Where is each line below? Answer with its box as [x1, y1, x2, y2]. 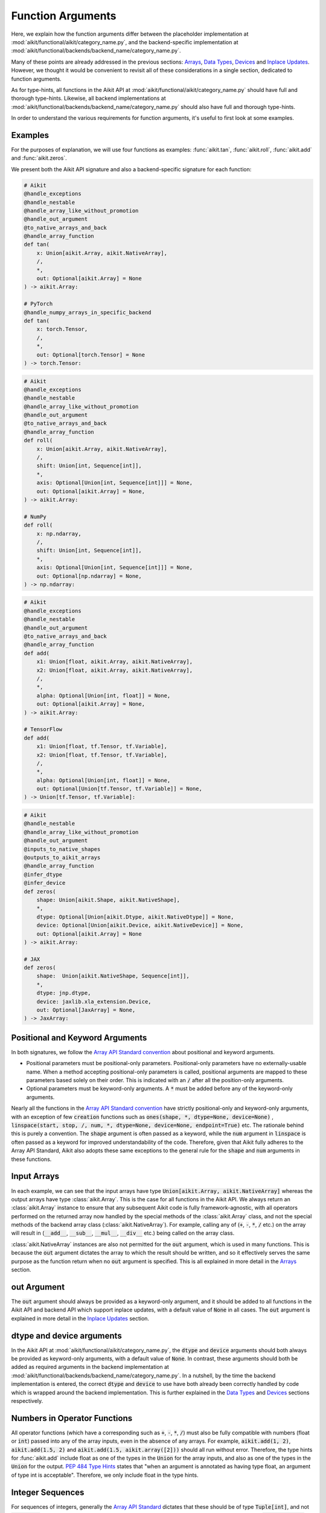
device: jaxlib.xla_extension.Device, [36, 998, 152, 1005]
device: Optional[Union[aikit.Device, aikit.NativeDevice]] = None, [36, 922, 244, 929]
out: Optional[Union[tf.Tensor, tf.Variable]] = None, [36, 786, 202, 792]
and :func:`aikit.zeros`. [11, 154, 67, 162]
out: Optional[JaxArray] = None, [36, 1006, 136, 1014]
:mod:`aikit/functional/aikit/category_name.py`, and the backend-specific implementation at [11, 38, 238, 45]
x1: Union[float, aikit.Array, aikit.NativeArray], [36, 658, 193, 665]
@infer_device [24, 879, 66, 887]
